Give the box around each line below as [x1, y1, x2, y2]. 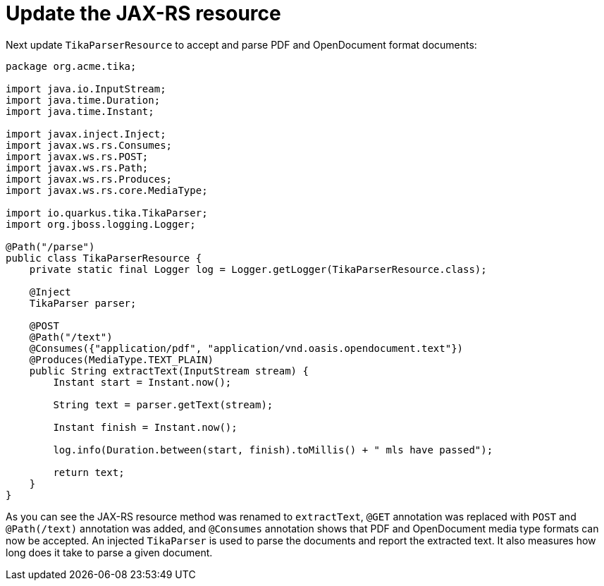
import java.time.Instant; [6, 105, 154, 117]
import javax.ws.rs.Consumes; [6, 139, 173, 151]
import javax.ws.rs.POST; [6, 150, 149, 162]
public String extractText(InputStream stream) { [29, 365, 309, 377]
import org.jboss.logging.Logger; [6, 218, 196, 230]
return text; [53, 466, 125, 478]
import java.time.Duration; [6, 94, 161, 106]
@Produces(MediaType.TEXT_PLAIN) [29, 353, 214, 365]
